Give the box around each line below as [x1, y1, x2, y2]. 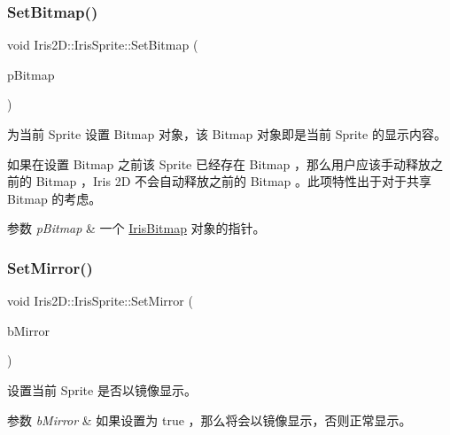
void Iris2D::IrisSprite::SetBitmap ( [7, 35, 198, 54]
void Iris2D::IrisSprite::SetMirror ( [7, 291, 193, 310]
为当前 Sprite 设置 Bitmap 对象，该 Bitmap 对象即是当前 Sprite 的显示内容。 [7, 125, 446, 143]
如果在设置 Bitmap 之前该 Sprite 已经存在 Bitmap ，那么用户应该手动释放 [7, 154, 431, 173]
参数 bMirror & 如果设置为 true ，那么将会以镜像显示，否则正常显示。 [7, 410, 412, 429]
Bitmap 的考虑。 [7, 189, 102, 207]
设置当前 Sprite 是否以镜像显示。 [7, 380, 197, 399]
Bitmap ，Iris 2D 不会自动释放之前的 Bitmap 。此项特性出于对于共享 [35, 172, 432, 190]
